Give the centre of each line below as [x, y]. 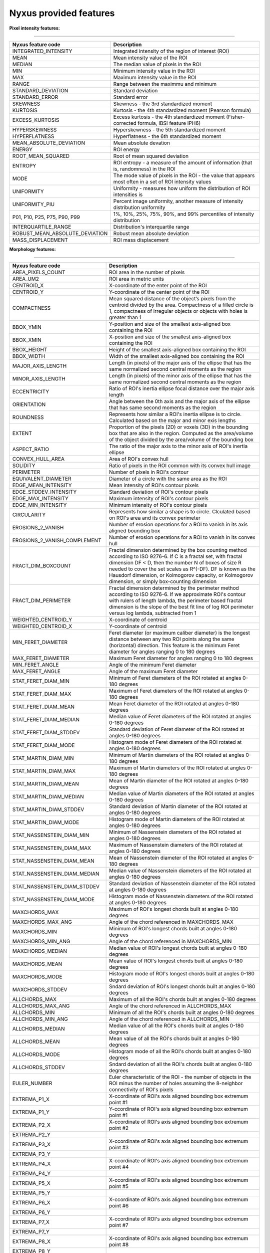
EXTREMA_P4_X [31, 1164]
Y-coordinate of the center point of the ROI [159, 292]
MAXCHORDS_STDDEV [40, 990]
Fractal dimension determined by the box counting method [178, 550]
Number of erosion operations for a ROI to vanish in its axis [178, 525]
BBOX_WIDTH [28, 356]
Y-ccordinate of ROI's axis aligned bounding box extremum [179, 1109]
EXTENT [22, 434]
